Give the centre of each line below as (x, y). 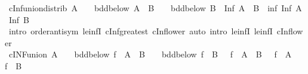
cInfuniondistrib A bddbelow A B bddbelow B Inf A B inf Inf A (155, 8)
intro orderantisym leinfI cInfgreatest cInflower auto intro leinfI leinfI (141, 31)
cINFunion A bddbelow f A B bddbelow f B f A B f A (150, 54)
